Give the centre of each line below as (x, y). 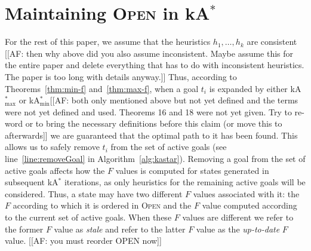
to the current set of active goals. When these (88, 217)
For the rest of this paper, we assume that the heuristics (108, 42)
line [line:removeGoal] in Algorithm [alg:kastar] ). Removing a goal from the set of (155, 159)
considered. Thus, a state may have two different (94, 193)
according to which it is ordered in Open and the (102, 205)
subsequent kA (32, 182)
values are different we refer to (238, 217)
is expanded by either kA (255, 88)
